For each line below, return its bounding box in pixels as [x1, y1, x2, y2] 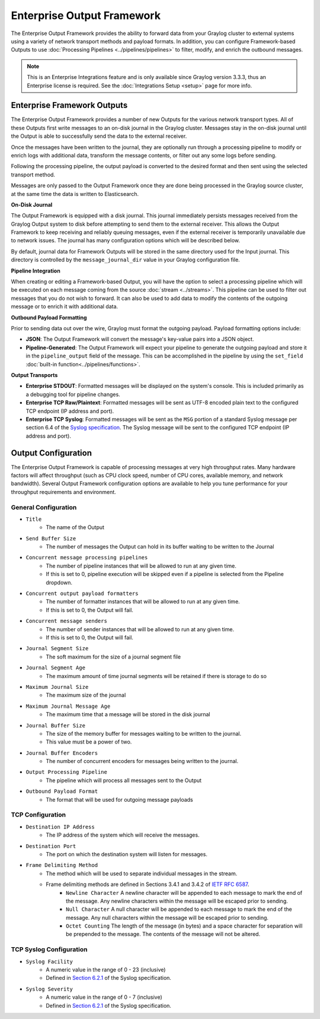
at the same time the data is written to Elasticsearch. [11, 190, 139, 197]
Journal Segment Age [25, 664, 86, 671]
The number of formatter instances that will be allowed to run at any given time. [46, 598, 240, 605]
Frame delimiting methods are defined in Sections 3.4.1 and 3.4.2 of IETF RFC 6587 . [46, 881, 249, 888]
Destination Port [25, 843, 76, 849]
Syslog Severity [25, 986, 73, 992]
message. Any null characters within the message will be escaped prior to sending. [66, 914, 269, 921]
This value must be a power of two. [46, 738, 132, 745]
